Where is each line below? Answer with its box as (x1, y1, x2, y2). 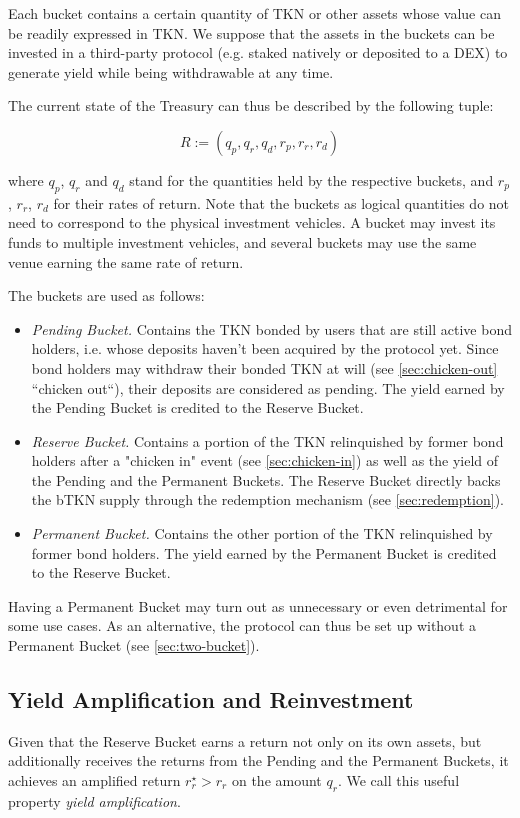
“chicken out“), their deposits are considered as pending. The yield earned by (31, 377, 505, 398)
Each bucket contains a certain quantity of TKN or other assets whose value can (8, 3, 501, 23)
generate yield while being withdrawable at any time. (8, 61, 334, 82)
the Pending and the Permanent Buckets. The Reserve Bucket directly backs (31, 469, 501, 490)
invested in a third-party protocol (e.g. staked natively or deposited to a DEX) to (8, 42, 508, 63)
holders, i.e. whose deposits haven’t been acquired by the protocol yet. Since (31, 338, 499, 359)
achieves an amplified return (8, 770, 181, 791)
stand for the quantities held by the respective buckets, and (129, 169, 494, 190)
